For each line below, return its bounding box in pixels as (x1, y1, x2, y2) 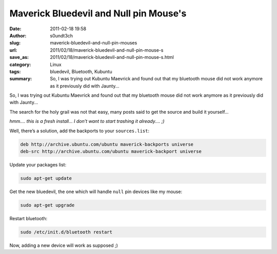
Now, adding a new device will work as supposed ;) (9, 242, 118, 248)
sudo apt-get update (20, 175, 72, 181)
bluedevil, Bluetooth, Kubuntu (50, 68, 112, 74)
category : (9, 61, 31, 68)
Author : (9, 32, 27, 38)
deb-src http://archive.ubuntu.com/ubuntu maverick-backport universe (20, 149, 202, 154)
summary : (9, 76, 32, 82)
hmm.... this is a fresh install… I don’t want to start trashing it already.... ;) (9, 118, 165, 124)
